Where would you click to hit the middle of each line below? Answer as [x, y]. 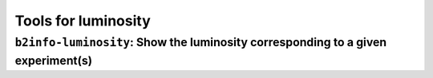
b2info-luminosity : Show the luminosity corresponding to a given [201, 42]
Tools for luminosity [83, 21]
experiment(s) [53, 60]
